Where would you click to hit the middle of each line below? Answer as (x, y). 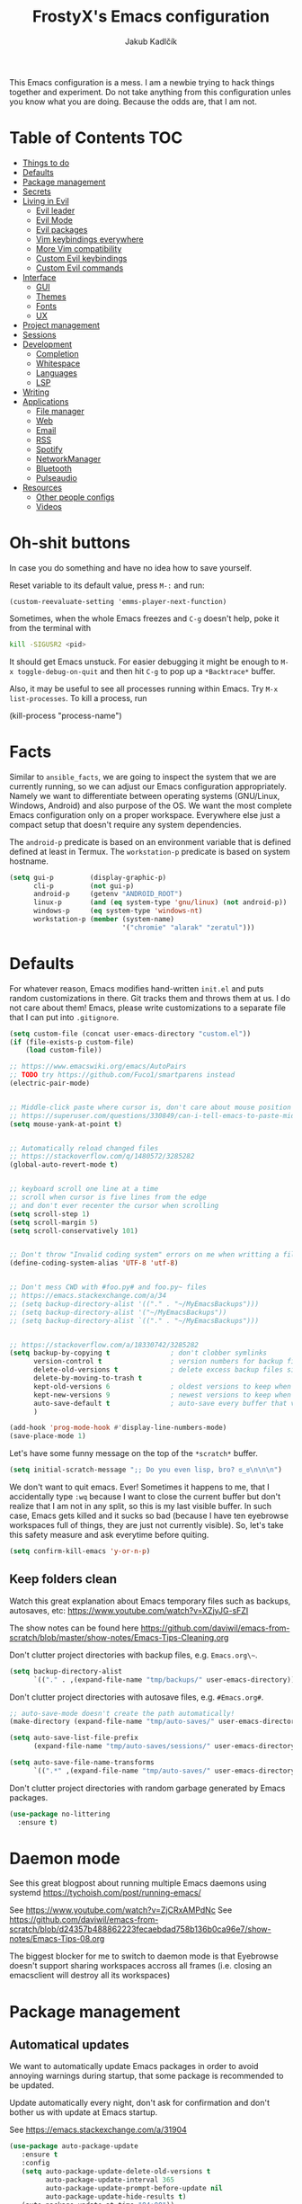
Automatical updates (69, 2045)
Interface (39, 277)
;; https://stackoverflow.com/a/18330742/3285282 (104, 1345)
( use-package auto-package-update (74, 2146)
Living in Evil (45, 200)
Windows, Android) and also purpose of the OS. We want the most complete (151, 805)
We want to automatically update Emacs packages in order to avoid (134, 2066)
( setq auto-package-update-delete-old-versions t (116, 2172)
